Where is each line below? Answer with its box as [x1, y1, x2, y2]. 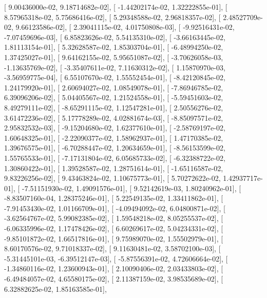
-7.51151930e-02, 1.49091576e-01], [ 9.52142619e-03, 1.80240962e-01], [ [22, 182, 241, 193]
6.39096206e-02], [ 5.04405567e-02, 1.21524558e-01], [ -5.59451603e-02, [4, 92, 223, 103]
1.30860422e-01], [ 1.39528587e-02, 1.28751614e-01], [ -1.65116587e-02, [4, 162, 223, 173]
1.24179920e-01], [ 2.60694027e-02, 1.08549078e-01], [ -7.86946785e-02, [4, 82, 223, 92]
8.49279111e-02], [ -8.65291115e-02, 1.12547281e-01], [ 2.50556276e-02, [4, 102, 223, 113]
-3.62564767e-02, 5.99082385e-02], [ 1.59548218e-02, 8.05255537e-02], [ [4, 213, 223, 223]
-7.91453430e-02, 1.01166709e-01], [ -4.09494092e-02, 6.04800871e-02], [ [4, 202, 225, 213]
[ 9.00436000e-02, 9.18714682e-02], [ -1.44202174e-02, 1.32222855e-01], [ [4, 2, 227, 12]
